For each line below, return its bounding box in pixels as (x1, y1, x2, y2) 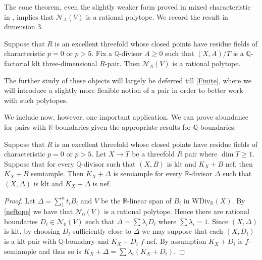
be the (100, 195, 121, 205)
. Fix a (91, 48, 112, 59)
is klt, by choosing (4, 226, 60, 236)
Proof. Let (4, 195, 35, 205)
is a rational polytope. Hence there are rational (103, 206, 249, 217)
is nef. (92, 178, 111, 188)
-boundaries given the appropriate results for (53, 121, 191, 132)
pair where (184, 148, 218, 159)
